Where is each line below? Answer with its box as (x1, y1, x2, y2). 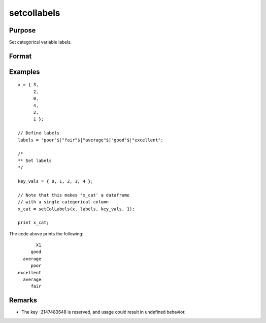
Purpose (9, 26, 36, 34)
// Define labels (18, 130, 60, 136)
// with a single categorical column (18, 199, 109, 205)
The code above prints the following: (9, 230, 84, 236)
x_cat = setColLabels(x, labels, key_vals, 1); (18, 206, 135, 212)
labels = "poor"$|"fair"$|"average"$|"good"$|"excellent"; (18, 137, 164, 143)
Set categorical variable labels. (9, 39, 72, 45)
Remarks (9, 296, 37, 305)
